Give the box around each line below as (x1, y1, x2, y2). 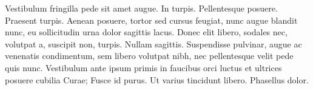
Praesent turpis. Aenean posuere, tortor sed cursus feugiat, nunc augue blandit (5, 13, 298, 26)
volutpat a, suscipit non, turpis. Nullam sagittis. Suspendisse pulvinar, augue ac (5, 37, 302, 50)
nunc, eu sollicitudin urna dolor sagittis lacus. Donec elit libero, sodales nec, (5, 26, 288, 38)
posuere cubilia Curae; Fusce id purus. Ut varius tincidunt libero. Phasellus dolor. (5, 73, 309, 86)
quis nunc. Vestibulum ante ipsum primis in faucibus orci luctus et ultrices (5, 61, 282, 74)
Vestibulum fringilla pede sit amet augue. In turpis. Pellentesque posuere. (5, 2, 278, 14)
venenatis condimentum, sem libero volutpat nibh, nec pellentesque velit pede (5, 49, 294, 62)
